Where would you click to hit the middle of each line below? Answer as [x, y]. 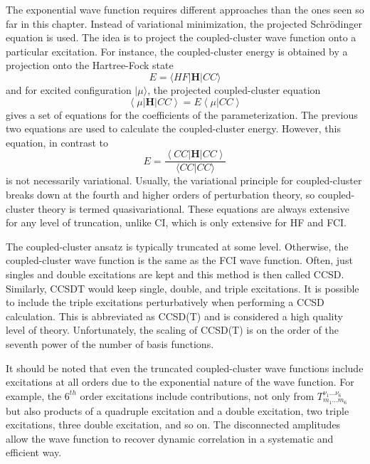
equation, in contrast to [57, 142]
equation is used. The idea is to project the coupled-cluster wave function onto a [181, 37]
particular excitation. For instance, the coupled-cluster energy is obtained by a [177, 51]
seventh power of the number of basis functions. [110, 343]
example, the [34, 395]
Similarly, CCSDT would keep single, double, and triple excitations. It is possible [183, 288]
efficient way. [34, 452]
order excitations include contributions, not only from [197, 395]
